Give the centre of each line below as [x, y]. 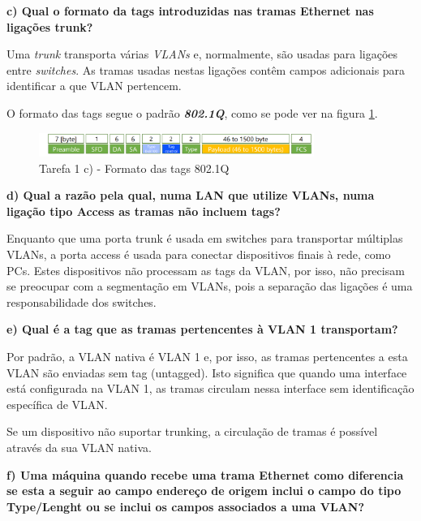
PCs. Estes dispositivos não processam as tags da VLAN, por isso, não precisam [206, 270]
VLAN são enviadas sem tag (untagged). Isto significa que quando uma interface [207, 372]
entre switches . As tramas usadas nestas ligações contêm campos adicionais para [206, 69]
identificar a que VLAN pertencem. [94, 86]
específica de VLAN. [57, 404]
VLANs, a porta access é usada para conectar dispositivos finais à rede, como [199, 254]
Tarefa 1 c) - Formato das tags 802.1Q [134, 168]
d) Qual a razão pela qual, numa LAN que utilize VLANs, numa [191, 195]
